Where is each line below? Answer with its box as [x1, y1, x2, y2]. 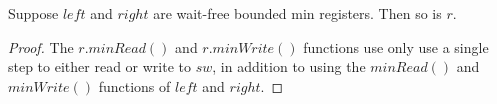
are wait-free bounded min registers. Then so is [153, 3, 442, 23]
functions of [98, 75, 171, 96]
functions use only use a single [303, 36, 489, 57]
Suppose [8, 3, 59, 23]
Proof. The [8, 36, 74, 57]
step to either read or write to [8, 56, 191, 77]
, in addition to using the [212, 56, 366, 77]
